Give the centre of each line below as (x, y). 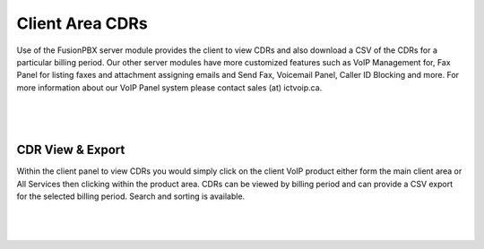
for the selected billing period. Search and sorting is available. (131, 196)
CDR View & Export (71, 150)
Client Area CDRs (82, 23)
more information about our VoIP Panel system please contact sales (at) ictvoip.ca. (169, 87)
